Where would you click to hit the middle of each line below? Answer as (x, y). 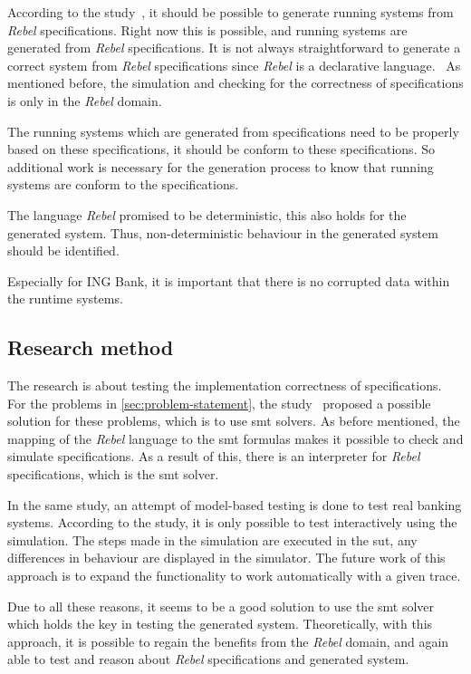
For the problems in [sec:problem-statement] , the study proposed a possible (219, 403)
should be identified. (63, 250)
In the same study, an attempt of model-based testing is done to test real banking (235, 504)
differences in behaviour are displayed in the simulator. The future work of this (226, 558)
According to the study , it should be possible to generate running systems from (231, 12)
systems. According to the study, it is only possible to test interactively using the (232, 522)
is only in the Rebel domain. (85, 100)
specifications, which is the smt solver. (113, 474)
